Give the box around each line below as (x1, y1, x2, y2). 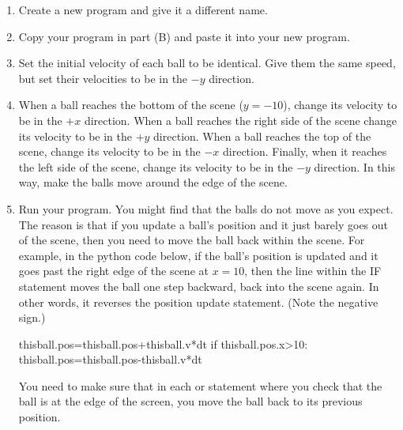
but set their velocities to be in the (18, 70, 188, 86)
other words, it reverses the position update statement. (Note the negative (18, 293, 379, 310)
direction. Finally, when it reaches (223, 143, 387, 160)
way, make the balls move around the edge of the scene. (18, 174, 288, 190)
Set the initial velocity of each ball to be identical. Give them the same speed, (18, 55, 396, 71)
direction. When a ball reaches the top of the (153, 127, 371, 144)
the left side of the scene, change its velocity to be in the (18, 158, 293, 175)
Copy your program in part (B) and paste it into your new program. (18, 28, 350, 44)
